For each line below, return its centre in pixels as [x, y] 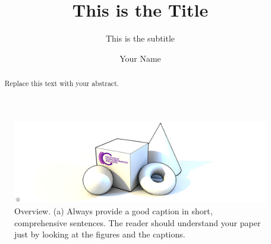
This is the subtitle [140, 38]
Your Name [140, 58]
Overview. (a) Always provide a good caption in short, [114, 211]
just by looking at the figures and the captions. [100, 234]
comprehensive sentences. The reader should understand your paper [138, 222]
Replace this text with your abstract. [62, 83]
